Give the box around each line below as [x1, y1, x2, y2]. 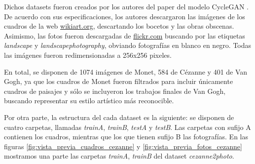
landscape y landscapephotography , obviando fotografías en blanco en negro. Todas [4, 40, 252, 50]
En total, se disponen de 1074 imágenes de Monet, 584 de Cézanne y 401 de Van [4, 66, 248, 77]
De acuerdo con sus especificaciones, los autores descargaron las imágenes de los [4, 11, 245, 21]
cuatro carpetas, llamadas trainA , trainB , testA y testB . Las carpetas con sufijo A [4, 122, 251, 132]
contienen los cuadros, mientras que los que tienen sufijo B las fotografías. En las [4, 131, 248, 142]
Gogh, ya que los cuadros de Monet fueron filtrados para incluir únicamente [4, 76, 233, 86]
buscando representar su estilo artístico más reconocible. [4, 95, 174, 106]
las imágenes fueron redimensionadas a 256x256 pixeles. [4, 49, 172, 60]
